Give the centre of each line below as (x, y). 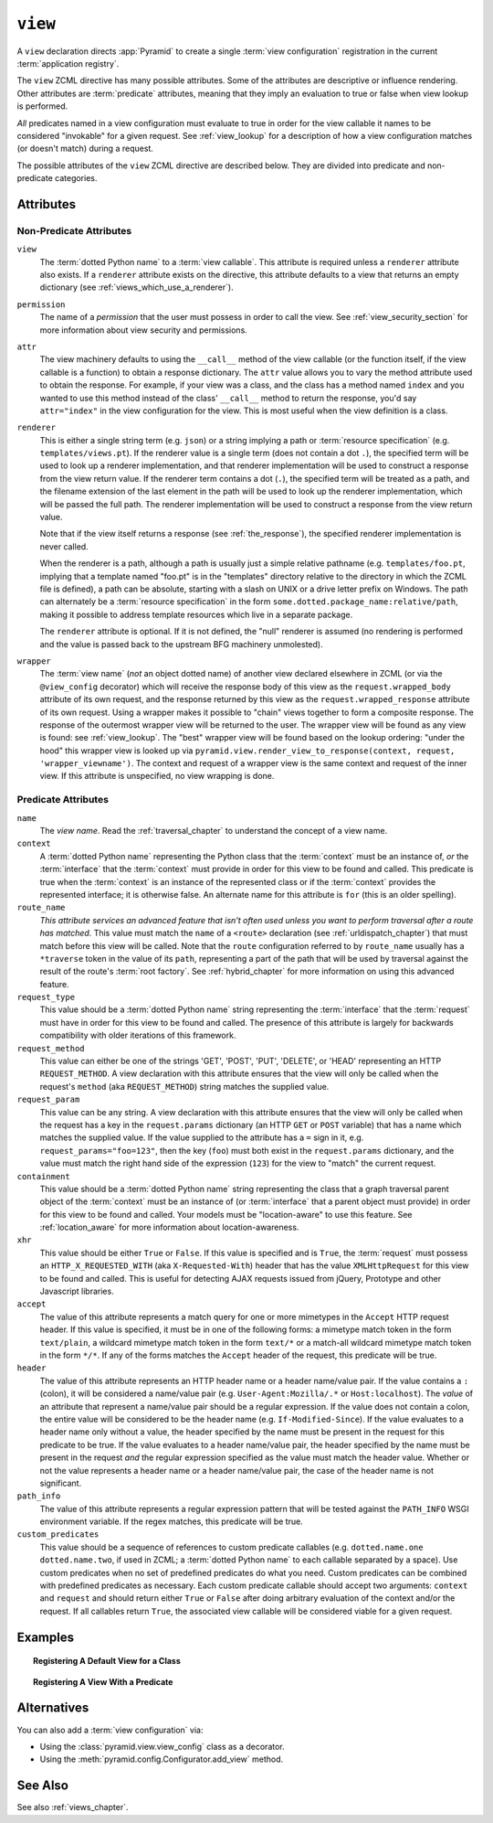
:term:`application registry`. (68, 63)
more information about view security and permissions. (144, 330)
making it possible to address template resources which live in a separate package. (196, 614)
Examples (46, 1637)
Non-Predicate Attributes (74, 230)
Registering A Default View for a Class (107, 1661)
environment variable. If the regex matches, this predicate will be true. (171, 1521)
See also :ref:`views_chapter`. (73, 1807)
